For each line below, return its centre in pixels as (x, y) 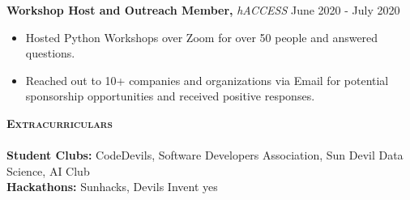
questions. (50, 53)
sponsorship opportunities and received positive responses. (170, 96)
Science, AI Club (48, 170)
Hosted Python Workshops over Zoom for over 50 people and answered (202, 37)
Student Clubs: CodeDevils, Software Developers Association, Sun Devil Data (205, 155)
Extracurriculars (60, 123)
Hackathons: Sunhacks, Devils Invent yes (112, 187)
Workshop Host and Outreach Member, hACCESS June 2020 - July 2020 (203, 10)
